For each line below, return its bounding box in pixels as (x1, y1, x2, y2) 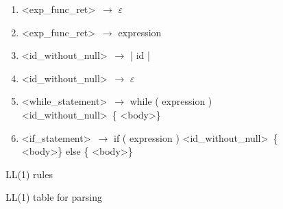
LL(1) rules (5, 167, 53, 181)
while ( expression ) (130, 94, 212, 108)
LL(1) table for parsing (5, 190, 102, 204)
